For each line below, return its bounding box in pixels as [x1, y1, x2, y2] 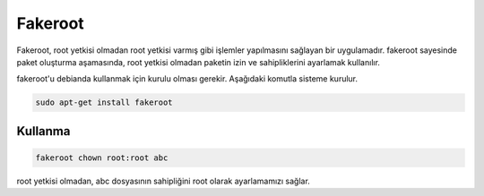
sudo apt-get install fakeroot [35, 98, 174, 107]
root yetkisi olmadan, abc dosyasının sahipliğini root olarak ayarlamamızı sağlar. [16, 175, 311, 186]
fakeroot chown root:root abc [35, 152, 169, 163]
